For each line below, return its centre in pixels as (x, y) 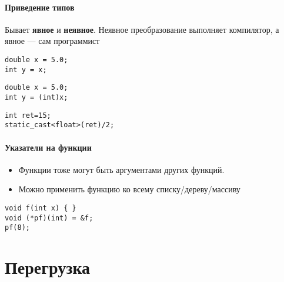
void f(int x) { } (41, 208)
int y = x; (26, 69)
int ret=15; (28, 115)
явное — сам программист (52, 41)
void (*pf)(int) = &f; (49, 218)
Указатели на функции (48, 147)
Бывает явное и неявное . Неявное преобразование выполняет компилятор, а (142, 29)
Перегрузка (48, 267)
